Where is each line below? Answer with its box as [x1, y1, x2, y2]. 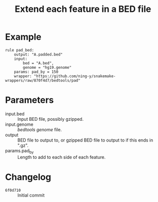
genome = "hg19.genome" [23, 65, 72, 70]
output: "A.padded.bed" [14, 52, 63, 57]
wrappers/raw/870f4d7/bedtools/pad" [5, 78, 80, 83]
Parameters [5, 95, 54, 106]
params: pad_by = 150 [14, 69, 58, 74]
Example [5, 31, 41, 43]
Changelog [5, 171, 51, 183]
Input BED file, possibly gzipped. [17, 116, 84, 122]
